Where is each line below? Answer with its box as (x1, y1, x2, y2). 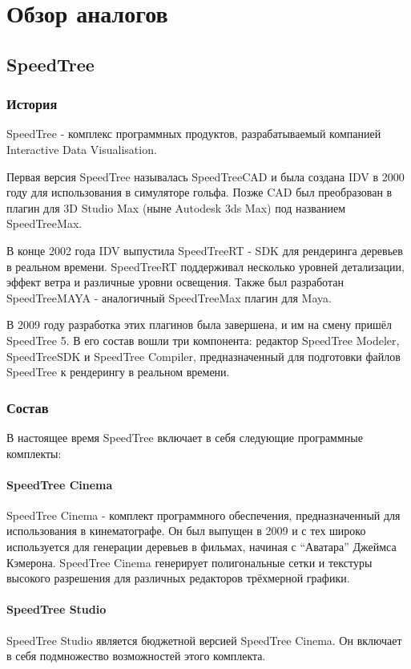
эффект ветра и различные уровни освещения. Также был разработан (6, 274, 344, 290)
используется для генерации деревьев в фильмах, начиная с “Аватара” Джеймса (6, 538, 397, 555)
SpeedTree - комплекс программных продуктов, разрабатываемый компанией (6, 125, 381, 142)
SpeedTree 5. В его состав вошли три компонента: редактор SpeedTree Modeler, (6, 331, 400, 348)
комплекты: (6, 444, 62, 461)
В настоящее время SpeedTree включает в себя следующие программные (6, 428, 363, 445)
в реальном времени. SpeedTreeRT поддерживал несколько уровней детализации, (6, 257, 405, 274)
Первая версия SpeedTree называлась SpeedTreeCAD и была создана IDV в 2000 (6, 168, 405, 184)
